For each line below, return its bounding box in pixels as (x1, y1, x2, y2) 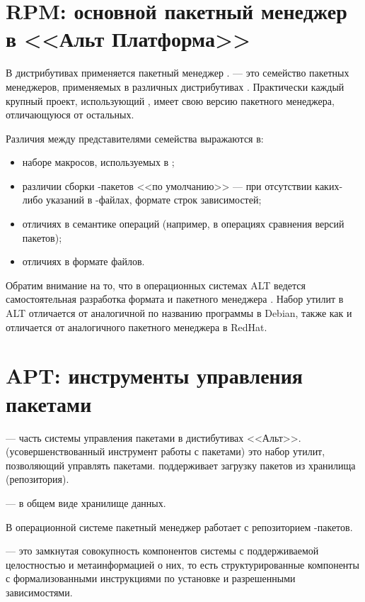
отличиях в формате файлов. (22, 254, 145, 269)
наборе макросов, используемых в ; (22, 155, 175, 169)
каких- (315, 178, 343, 193)
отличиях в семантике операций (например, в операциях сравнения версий (22, 216, 344, 231)
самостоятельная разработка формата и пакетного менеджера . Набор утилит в (6, 291, 344, 306)
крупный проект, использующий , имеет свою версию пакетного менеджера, (6, 93, 335, 108)
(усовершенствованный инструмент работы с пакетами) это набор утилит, (6, 444, 325, 459)
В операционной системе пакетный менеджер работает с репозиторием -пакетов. (6, 519, 353, 534)
